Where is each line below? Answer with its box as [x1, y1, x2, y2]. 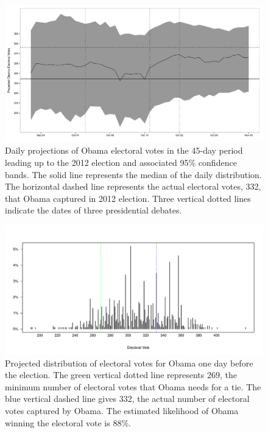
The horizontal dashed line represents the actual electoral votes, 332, [5, 180, 261, 193]
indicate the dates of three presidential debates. [5, 204, 182, 216]
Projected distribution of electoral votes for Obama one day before [5, 356, 253, 369]
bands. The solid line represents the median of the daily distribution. [5, 168, 262, 181]
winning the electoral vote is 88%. [5, 416, 131, 429]
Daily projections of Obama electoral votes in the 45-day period [5, 144, 243, 157]
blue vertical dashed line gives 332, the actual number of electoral [5, 392, 250, 405]
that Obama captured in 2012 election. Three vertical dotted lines [5, 191, 251, 204]
